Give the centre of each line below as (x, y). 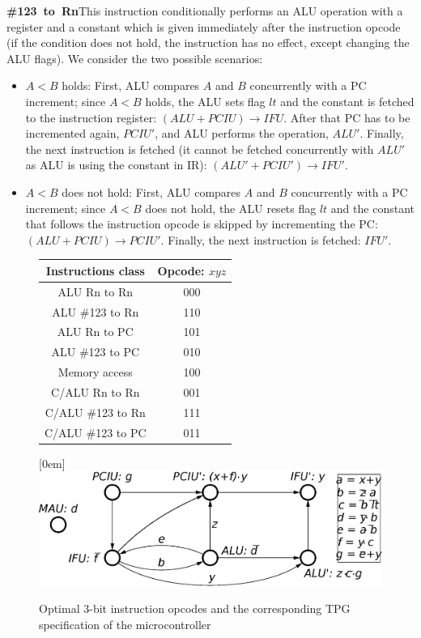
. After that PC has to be (347, 117)
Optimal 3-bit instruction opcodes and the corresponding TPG (195, 608)
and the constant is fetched (347, 101)
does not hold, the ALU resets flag (231, 208)
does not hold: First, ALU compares (151, 191)
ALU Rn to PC (95, 332)
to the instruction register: (91, 117)
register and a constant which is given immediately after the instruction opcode (204, 26)
